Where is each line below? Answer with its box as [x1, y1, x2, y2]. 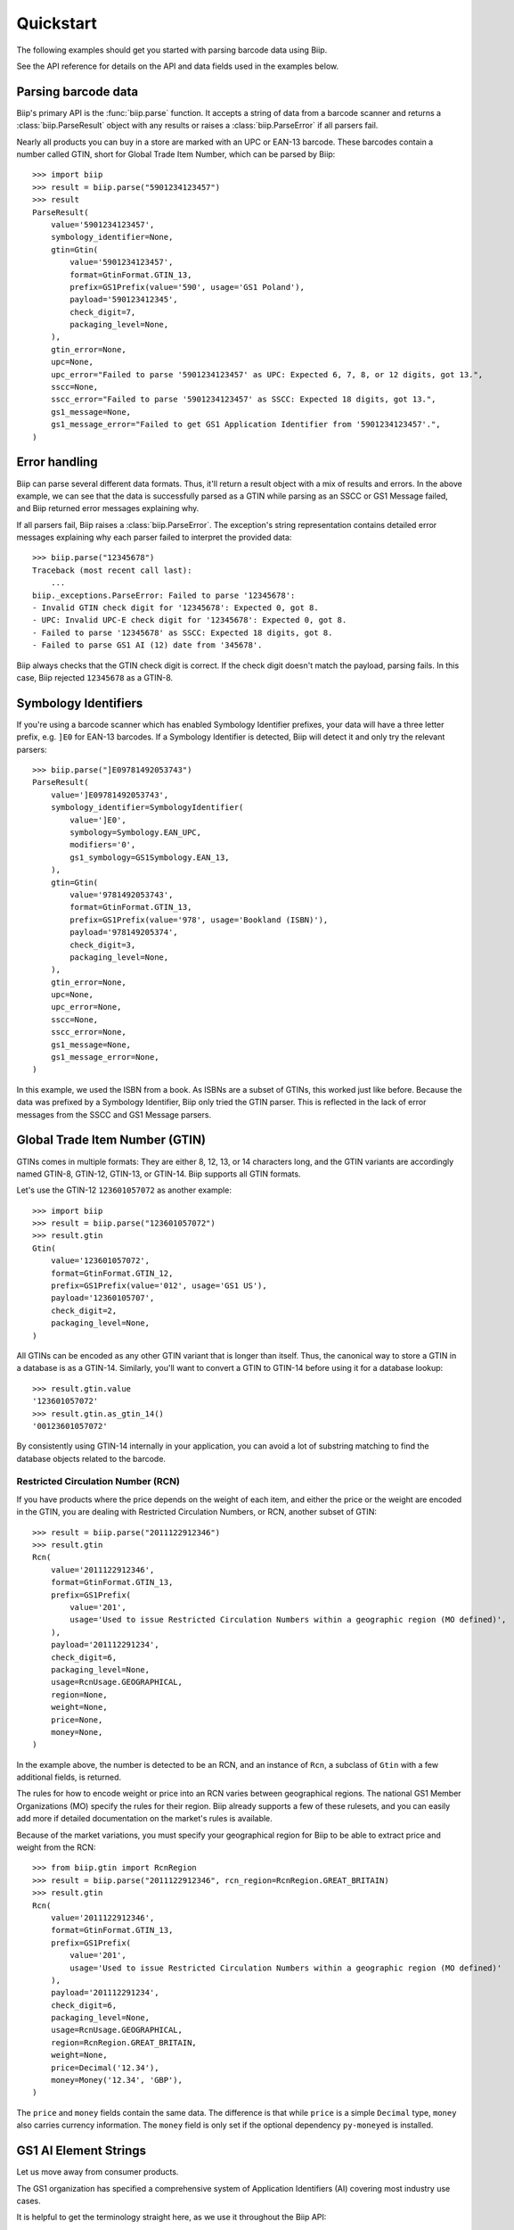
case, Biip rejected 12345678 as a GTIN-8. [16, 672, 174, 682]
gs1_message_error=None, [50, 1053, 159, 1062]
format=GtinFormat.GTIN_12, [50, 1268, 174, 1278]
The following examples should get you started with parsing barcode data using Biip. [16, 45, 328, 55]
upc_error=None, [50, 1002, 122, 1012]
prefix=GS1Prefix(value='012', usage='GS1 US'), [50, 1281, 267, 1291]
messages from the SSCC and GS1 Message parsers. [16, 1109, 212, 1119]
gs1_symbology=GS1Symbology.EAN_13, [69, 852, 231, 863]
